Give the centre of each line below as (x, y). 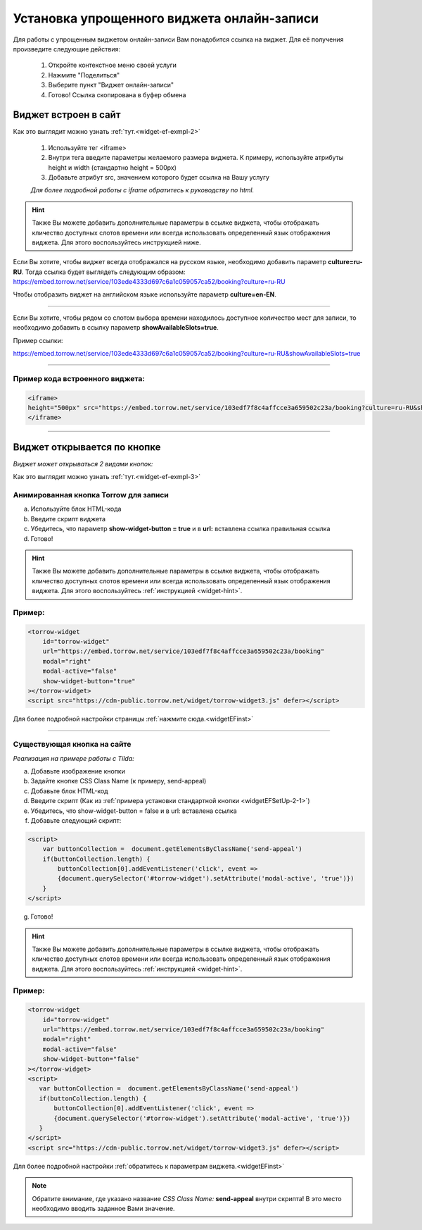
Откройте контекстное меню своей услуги (113, 65)
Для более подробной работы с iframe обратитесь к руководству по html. (142, 190)
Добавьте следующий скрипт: (76, 820)
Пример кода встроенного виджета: (79, 378)
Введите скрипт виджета (68, 518)
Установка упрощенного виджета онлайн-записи (166, 18)
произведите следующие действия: (67, 49)
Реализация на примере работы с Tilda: (74, 758)
